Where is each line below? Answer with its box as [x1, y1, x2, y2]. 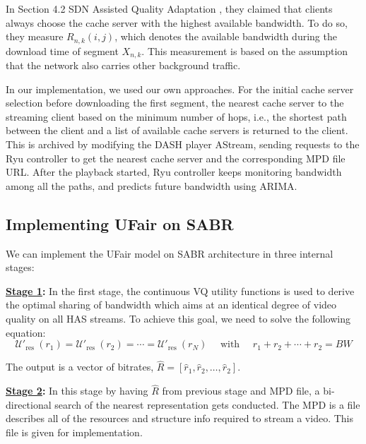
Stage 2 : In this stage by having [6, 383, 148, 398]
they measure [6, 29, 64, 44]
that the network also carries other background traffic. [6, 58, 241, 73]
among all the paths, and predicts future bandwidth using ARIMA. [6, 178, 297, 193]
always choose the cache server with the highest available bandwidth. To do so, [6, 15, 348, 30]
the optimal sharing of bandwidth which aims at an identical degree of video [6, 297, 337, 312]
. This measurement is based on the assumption [141, 43, 348, 58]
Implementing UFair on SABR [6, 212, 234, 234]
